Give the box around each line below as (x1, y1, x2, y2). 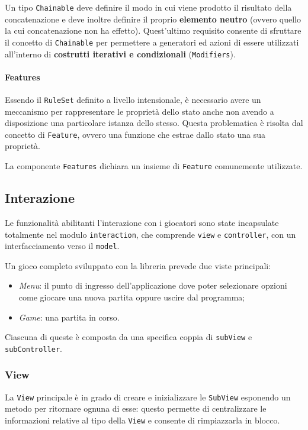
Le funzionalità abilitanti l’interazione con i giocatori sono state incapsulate (5, 216, 279, 228)
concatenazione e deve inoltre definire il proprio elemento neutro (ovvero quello (5, 12, 301, 25)
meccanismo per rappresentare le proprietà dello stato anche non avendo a (5, 105, 274, 117)
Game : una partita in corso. (18, 311, 120, 323)
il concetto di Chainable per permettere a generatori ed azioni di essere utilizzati (5, 35, 299, 48)
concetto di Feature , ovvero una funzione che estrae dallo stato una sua (5, 128, 266, 140)
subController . (5, 342, 62, 354)
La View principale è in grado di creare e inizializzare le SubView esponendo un (5, 390, 291, 403)
